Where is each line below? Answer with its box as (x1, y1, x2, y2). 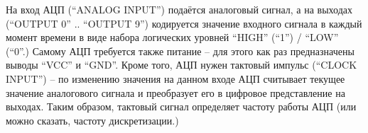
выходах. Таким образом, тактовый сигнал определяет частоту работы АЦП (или (6, 99, 357, 114)
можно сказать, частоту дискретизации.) (6, 112, 179, 127)
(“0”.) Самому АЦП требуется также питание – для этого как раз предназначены (6, 43, 355, 58)
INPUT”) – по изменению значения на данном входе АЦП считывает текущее (6, 71, 345, 86)
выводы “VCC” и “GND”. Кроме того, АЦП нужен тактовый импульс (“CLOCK (6, 57, 357, 72)
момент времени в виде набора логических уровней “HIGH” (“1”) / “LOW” (6, 30, 339, 45)
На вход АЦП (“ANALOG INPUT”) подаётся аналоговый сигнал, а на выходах (6, 2, 353, 16)
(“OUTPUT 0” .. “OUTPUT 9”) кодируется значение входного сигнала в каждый (6, 16, 362, 30)
